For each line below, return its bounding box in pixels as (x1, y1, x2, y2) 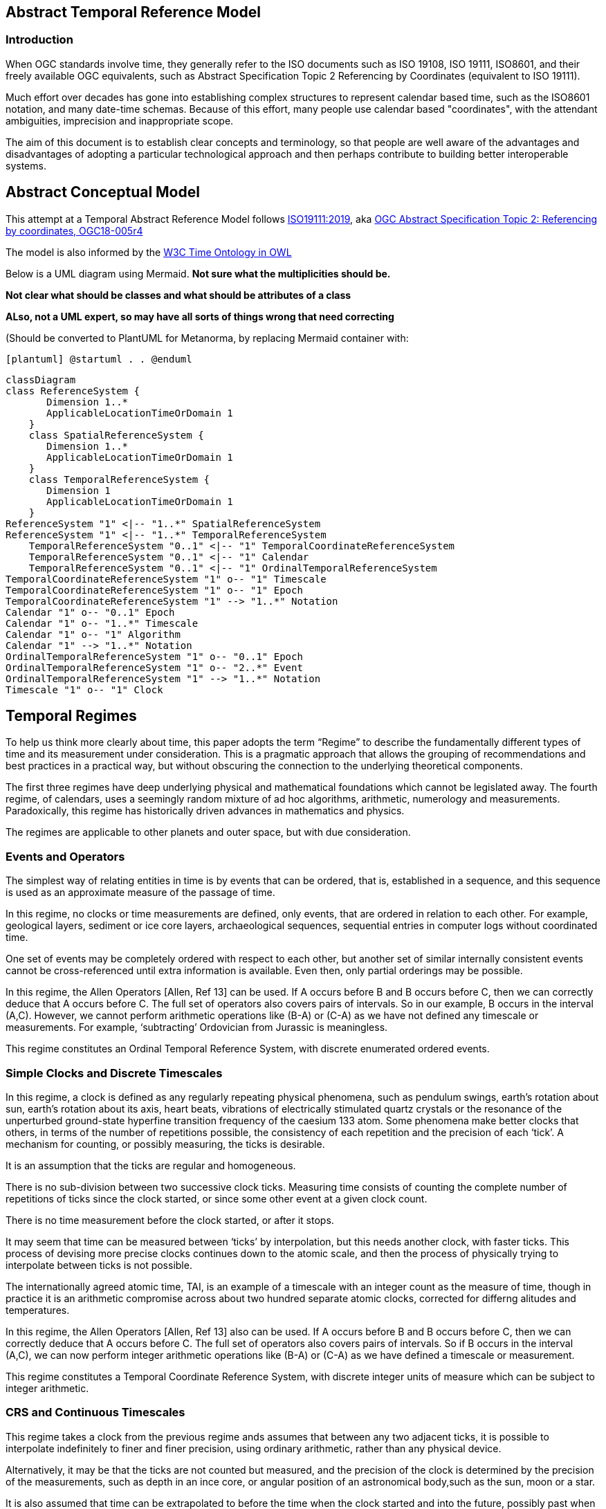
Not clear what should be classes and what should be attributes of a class (6, 289, 351, 301)
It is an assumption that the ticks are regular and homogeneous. (6, 1159, 296, 1171)
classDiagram (6, 374, 76, 385)
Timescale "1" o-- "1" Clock (6, 684, 163, 695)
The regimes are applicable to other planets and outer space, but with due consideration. (6, 826, 411, 839)
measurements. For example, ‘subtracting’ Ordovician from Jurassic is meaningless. (6, 1021, 388, 1034)
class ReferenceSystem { (6, 385, 140, 396)
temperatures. (6, 1304, 70, 1316)
